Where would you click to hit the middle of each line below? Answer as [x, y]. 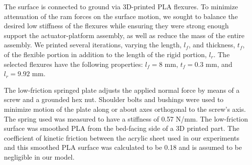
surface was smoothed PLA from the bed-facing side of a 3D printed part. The [122, 128]
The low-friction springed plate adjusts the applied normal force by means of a [122, 90]
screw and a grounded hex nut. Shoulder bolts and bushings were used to [114, 99]
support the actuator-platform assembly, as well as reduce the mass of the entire [124, 35]
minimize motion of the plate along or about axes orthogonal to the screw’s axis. [125, 109]
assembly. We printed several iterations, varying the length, [93, 45]
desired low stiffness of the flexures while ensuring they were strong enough [116, 26]
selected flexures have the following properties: [73, 64]
